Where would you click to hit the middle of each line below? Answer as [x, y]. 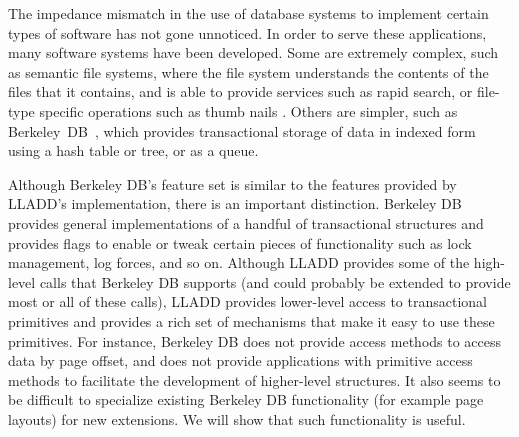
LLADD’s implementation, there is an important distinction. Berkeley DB [235, 203]
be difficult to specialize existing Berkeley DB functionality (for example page [246, 399]
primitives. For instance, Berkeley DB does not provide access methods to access [255, 340]
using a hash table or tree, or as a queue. [133, 150]
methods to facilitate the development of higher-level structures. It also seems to [254, 379]
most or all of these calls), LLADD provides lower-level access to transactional [247, 301]
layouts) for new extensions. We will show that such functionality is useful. [237, 418]
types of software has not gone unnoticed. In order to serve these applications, [247, 32]
